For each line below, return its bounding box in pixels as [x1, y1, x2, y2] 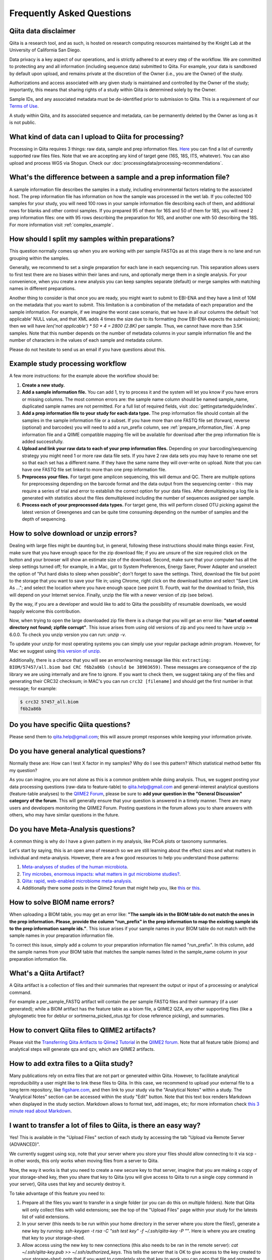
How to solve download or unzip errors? [9, 529, 138, 538]
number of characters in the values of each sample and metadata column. [9, 337, 163, 343]
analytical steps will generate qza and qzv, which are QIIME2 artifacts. [9, 1046, 155, 1052]
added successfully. [22, 438, 64, 445]
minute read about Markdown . [9, 1108, 72, 1114]
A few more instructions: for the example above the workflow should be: [9, 373, 159, 379]
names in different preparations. [9, 285, 76, 292]
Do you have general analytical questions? [9, 747, 146, 755]
